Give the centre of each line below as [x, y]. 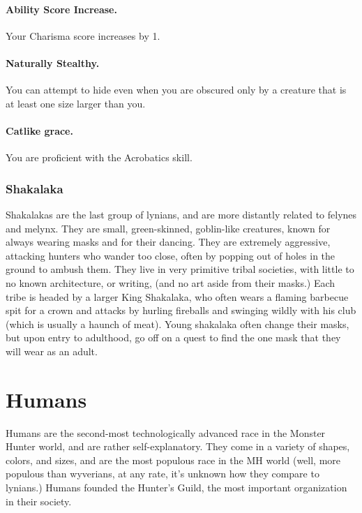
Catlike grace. [39, 130]
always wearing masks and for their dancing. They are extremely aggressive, [168, 242]
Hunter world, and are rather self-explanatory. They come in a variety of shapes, [178, 446]
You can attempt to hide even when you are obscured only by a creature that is [176, 90]
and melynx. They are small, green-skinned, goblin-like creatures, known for [168, 228]
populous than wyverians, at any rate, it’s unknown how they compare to [163, 474]
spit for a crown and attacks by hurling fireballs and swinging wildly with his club [181, 310]
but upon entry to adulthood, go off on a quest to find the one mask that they [173, 337]
